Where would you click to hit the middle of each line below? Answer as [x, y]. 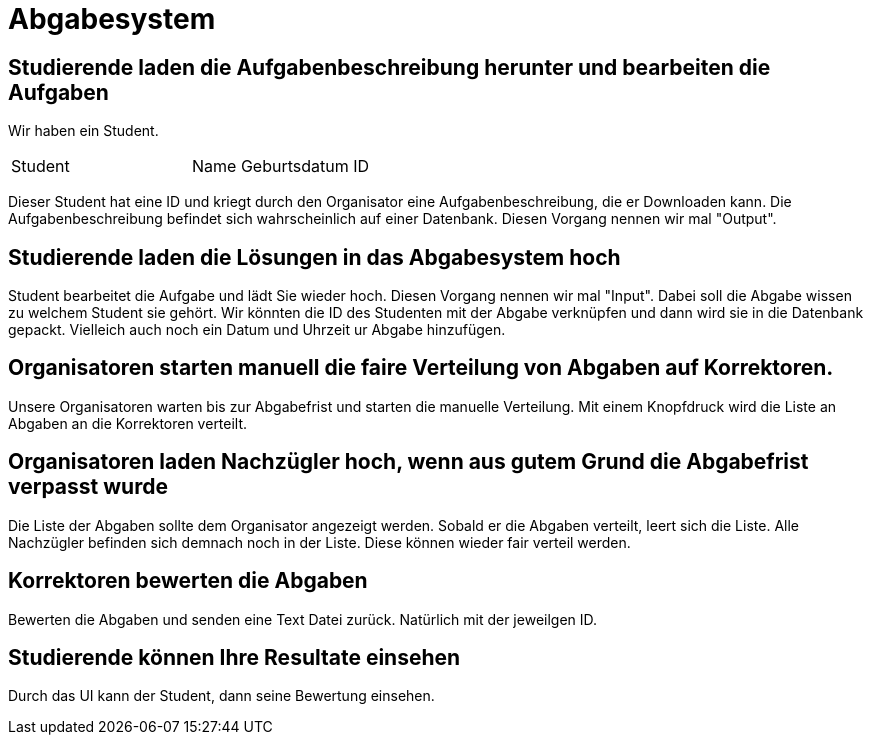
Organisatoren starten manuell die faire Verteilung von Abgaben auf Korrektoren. [421, 368]
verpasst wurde [88, 487]
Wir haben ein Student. [83, 131]
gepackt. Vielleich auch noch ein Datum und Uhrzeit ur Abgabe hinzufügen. [257, 330]
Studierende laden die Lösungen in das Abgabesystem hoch [314, 257]
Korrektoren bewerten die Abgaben [188, 581]
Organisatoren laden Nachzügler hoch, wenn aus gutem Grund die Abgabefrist [408, 462]
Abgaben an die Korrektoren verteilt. [128, 423]
